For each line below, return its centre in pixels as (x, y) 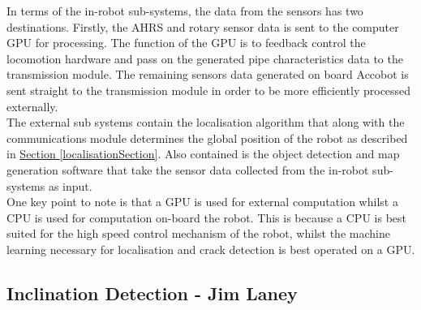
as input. (70, 185)
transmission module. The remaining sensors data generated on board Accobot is (208, 74)
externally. (32, 106)
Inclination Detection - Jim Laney (152, 293)
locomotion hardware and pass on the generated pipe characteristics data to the (205, 58)
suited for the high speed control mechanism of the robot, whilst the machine (198, 233)
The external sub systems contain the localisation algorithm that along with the (206, 122)
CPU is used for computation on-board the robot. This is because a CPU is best (206, 217)
